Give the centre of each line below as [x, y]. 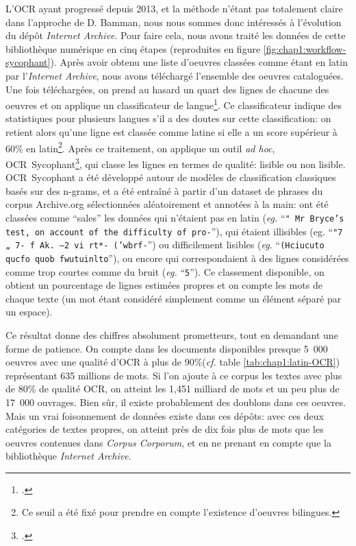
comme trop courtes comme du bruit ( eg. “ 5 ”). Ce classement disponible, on [165, 271]
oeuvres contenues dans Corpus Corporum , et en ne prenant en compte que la [168, 442]
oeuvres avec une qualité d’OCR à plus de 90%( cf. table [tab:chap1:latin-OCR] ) [173, 362]
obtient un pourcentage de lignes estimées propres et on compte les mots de [164, 285]
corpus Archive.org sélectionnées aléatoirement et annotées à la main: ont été [167, 204]
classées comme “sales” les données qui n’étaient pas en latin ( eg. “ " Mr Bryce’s [175, 217]
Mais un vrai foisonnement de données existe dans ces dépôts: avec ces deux [165, 415]
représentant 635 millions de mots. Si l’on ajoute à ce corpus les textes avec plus [174, 375]
